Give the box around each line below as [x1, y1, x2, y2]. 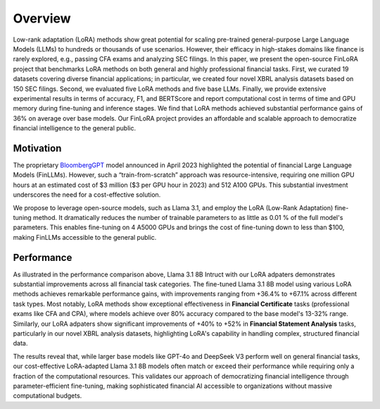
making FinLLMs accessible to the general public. [13, 233, 157, 241]
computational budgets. [13, 391, 82, 400]
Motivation [13, 142, 62, 154]
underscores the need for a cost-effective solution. [13, 190, 161, 199]
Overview [13, 11, 71, 26]
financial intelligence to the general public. [13, 124, 137, 133]
